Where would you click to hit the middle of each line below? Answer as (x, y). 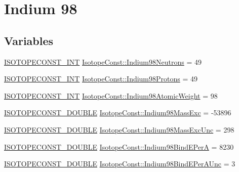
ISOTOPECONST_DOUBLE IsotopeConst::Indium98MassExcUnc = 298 (119, 129)
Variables (29, 40)
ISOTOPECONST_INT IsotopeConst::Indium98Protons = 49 (101, 79)
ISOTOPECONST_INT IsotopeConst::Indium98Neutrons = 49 (103, 61)
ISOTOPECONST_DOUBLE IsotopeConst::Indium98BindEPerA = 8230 (119, 146)
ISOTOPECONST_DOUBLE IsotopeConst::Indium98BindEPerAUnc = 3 (120, 164)
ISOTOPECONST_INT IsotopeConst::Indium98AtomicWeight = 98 (111, 95)
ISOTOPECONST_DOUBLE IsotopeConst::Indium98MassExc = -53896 (118, 113)
